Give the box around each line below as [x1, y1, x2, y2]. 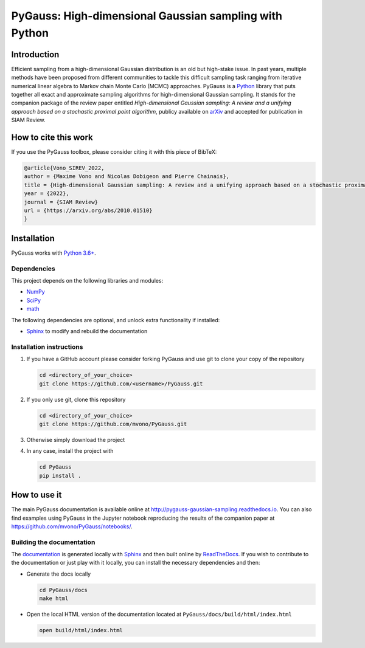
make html [39, 595, 69, 602]
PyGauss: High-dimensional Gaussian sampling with [11, 9, 283, 22]
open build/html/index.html [39, 627, 123, 634]
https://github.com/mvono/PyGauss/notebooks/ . [11, 523, 133, 530]
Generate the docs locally [26, 570, 91, 577]
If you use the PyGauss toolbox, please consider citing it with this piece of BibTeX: [11, 148, 217, 156]
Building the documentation [11, 538, 96, 546]
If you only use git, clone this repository [26, 396, 126, 403]
